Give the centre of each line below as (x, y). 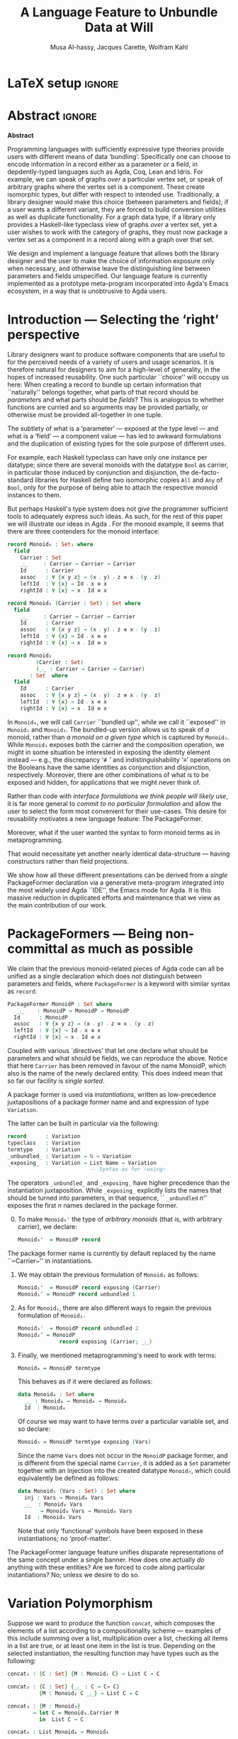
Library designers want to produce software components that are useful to (116, 354)
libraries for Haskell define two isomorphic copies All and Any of (129, 480)
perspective (44, 335)
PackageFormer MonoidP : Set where (60, 1004)
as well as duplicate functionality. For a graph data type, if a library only (112, 216)
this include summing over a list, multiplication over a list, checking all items (118, 1638)
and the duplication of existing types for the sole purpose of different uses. (117, 443)
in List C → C (61, 1719)
